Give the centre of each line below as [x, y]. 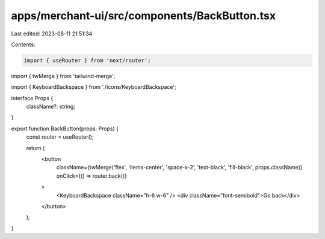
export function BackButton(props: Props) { [65, 129]
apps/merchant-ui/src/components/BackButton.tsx [144, 16]
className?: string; [51, 107]
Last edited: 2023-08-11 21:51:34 [52, 34]
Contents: [23, 44]
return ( [36, 148]
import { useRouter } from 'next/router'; [87, 60]
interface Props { [32, 98]
